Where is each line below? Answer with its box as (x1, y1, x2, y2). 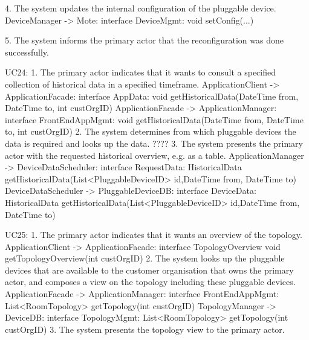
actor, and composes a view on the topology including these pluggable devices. (5, 275, 296, 288)
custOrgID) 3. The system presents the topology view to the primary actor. (5, 322, 285, 335)
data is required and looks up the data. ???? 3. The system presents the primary (5, 136, 303, 149)
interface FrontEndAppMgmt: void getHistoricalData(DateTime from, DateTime (5, 113, 304, 126)
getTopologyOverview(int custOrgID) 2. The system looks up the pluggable (5, 252, 285, 265)
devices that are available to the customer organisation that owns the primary (5, 263, 294, 276)
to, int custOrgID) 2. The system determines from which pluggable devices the (5, 125, 296, 138)
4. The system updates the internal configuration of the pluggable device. (5, 2, 276, 14)
